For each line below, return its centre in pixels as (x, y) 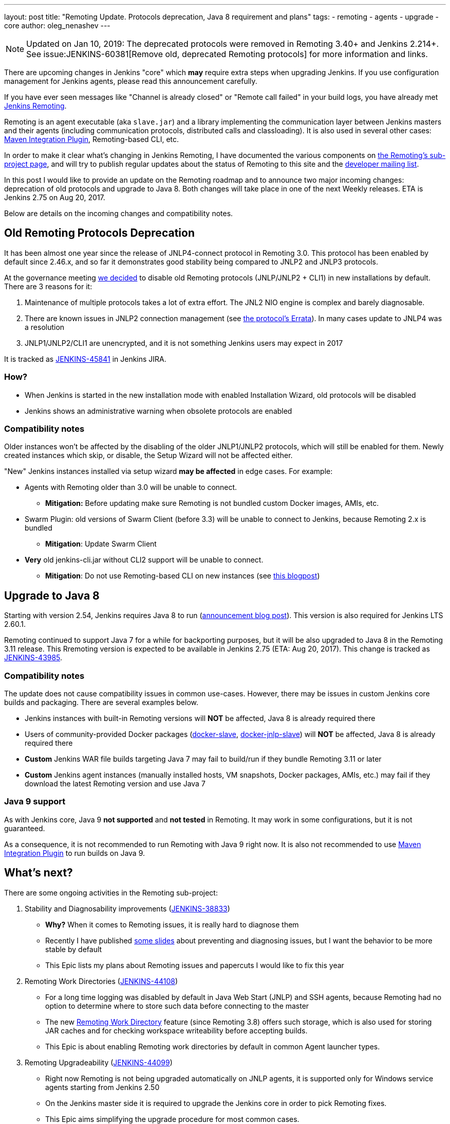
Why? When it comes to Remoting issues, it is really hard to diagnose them (172, 924)
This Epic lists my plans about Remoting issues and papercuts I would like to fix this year (195, 965)
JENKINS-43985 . (33, 658)
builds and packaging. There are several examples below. (101, 702)
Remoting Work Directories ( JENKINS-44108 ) (101, 981)
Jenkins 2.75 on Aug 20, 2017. (55, 197)
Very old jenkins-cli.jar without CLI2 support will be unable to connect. (144, 560)
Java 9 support (35, 802)
